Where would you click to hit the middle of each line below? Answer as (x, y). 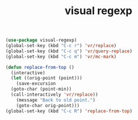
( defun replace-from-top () (40, 67)
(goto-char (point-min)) (41, 89)
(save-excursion (36, 84)
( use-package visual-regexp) (41, 40)
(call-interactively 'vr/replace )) (55, 95)
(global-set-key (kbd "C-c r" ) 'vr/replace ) (61, 46)
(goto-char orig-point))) (48, 105)
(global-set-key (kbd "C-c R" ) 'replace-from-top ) (69, 111)
